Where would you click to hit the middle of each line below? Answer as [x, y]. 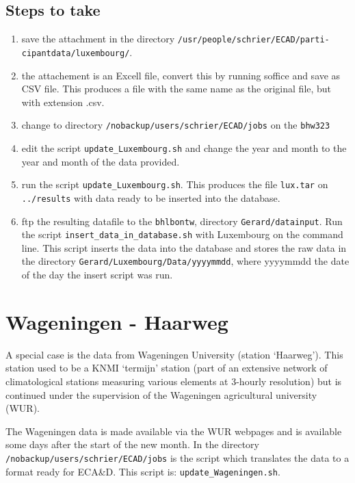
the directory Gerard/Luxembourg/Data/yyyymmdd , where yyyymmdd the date [185, 261]
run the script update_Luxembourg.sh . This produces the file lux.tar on [175, 184]
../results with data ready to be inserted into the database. [151, 197]
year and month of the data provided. [101, 161]
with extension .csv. [63, 102]
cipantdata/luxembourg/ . [77, 52]
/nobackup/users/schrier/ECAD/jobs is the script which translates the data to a [177, 457]
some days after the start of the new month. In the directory [132, 444]
